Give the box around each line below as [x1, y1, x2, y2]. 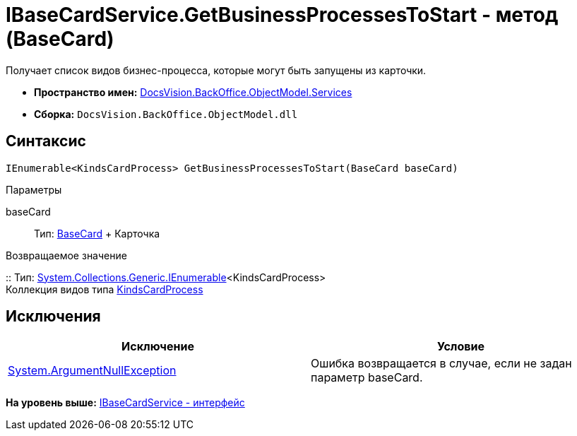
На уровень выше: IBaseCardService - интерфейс [6, 396, 245, 409]
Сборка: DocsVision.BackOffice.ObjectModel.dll [34, 107, 298, 120]
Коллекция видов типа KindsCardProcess [6, 283, 203, 295]
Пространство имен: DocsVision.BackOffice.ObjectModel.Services [34, 86, 352, 98]
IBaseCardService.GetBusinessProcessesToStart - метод [6, 3, 559, 27]
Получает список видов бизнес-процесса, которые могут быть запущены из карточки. [6, 64, 427, 76]
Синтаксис [6, 132, 86, 151]
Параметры [6, 183, 62, 196]
